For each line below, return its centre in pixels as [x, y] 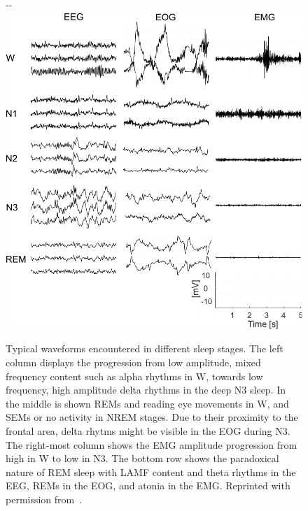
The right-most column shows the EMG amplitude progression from [152, 444]
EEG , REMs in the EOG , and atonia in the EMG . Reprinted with [148, 485]
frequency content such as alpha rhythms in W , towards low [134, 376]
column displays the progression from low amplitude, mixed [133, 362]
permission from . [44, 499]
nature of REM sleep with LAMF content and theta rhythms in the [151, 472]
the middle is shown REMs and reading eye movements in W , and [147, 403]
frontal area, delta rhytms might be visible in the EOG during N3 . [148, 430]
